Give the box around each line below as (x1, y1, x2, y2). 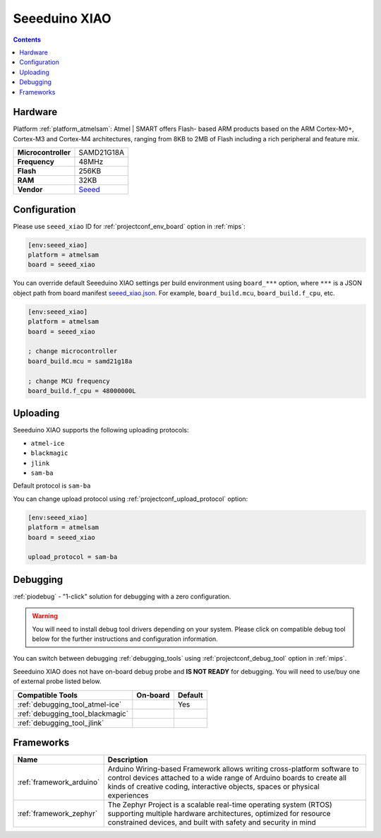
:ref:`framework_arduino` (17, 777, 100, 787)
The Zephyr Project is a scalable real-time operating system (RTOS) (107, 800, 333, 810)
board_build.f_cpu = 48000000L (28, 386, 137, 395)
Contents (13, 35, 42, 44)
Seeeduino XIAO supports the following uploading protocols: (13, 426, 190, 435)
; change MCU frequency (28, 377, 111, 385)
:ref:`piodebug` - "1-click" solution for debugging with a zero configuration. (13, 592, 231, 601)
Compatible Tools (17, 690, 78, 700)
